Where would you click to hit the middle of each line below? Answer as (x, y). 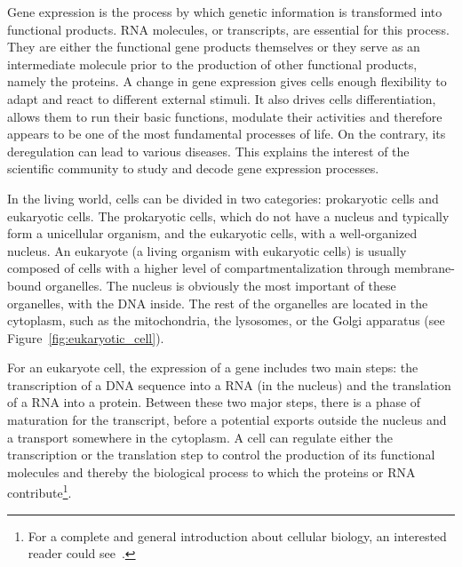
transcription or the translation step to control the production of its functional (221, 455)
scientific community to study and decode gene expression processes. (193, 168)
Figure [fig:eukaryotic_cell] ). (86, 337)
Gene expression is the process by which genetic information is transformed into (225, 12)
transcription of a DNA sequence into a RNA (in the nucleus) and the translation (229, 384)
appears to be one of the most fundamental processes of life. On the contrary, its (227, 134)
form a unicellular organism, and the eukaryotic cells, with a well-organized (212, 233)
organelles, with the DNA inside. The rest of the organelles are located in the (218, 303)
